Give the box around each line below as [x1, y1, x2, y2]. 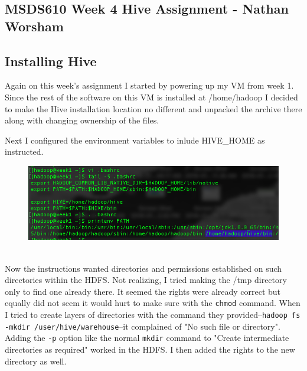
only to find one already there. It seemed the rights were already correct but [5, 285, 281, 297]
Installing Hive [5, 51, 97, 70]
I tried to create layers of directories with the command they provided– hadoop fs [5, 308, 301, 320]
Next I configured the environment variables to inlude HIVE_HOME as [5, 134, 265, 146]
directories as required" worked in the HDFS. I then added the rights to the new [5, 343, 295, 355]
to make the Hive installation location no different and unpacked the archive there [5, 102, 302, 115]
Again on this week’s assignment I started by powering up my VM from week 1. [5, 79, 294, 92]
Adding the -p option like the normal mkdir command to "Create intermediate [5, 331, 289, 344]
